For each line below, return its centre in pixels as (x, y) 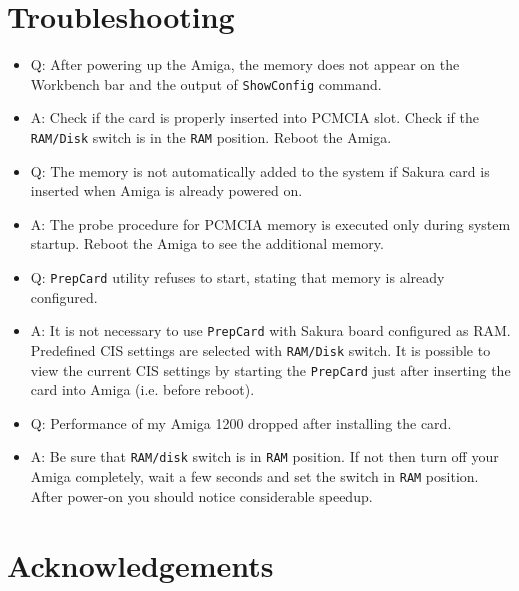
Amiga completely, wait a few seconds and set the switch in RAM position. (254, 476)
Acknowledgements (140, 564)
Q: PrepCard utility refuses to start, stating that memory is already (237, 277)
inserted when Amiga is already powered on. (166, 190)
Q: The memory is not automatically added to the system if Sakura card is (260, 170)
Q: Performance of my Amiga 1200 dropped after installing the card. (241, 422)
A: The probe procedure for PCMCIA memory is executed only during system (270, 223)
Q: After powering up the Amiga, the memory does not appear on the (245, 64)
